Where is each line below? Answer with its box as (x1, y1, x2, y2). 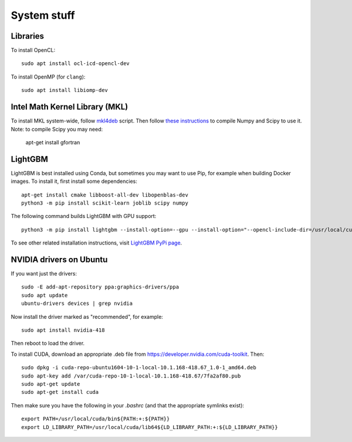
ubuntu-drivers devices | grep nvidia (21, 300, 133, 307)
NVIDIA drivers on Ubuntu (11, 254, 108, 264)
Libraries (11, 31, 44, 41)
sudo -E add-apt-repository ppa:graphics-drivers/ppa (21, 284, 179, 290)
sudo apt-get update (21, 380, 80, 387)
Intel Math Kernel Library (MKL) (11, 102, 128, 112)
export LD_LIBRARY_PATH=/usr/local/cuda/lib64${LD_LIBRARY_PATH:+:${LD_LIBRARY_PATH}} (21, 424, 278, 430)
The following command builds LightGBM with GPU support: (11, 213, 157, 220)
